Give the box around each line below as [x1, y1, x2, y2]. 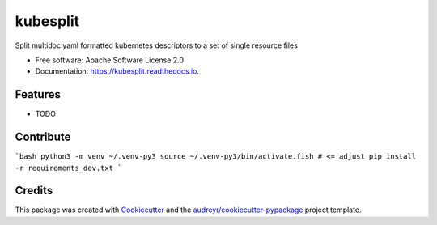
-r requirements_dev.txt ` [15, 163, 122, 172]
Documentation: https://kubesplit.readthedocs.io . [35, 66, 200, 76]
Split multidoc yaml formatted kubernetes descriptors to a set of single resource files [15, 40, 299, 50]
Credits [15, 184, 53, 197]
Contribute [15, 130, 71, 144]
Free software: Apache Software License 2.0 [35, 55, 185, 65]
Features [15, 87, 61, 101]
